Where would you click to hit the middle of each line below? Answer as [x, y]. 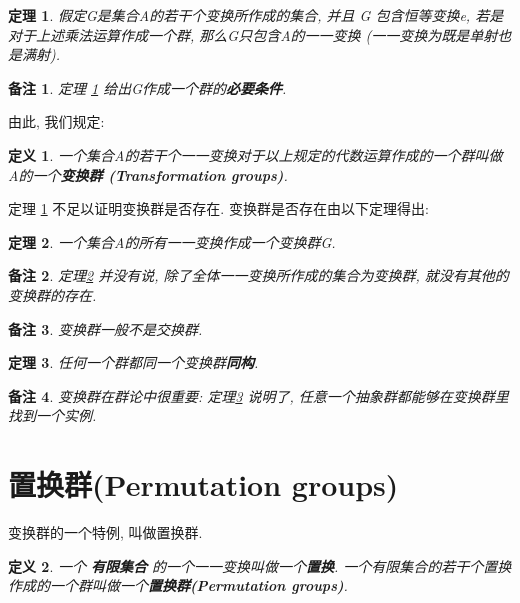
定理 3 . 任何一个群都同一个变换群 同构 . [133, 362]
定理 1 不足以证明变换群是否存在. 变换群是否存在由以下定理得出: [218, 208]
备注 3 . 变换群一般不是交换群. [105, 328]
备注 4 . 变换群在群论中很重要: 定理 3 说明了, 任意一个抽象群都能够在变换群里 [258, 395]
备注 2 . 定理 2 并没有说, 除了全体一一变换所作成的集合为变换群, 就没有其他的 [258, 275]
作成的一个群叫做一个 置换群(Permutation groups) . [178, 585]
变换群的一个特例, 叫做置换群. [105, 532]
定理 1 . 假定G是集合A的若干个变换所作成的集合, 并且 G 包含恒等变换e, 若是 [256, 15]
